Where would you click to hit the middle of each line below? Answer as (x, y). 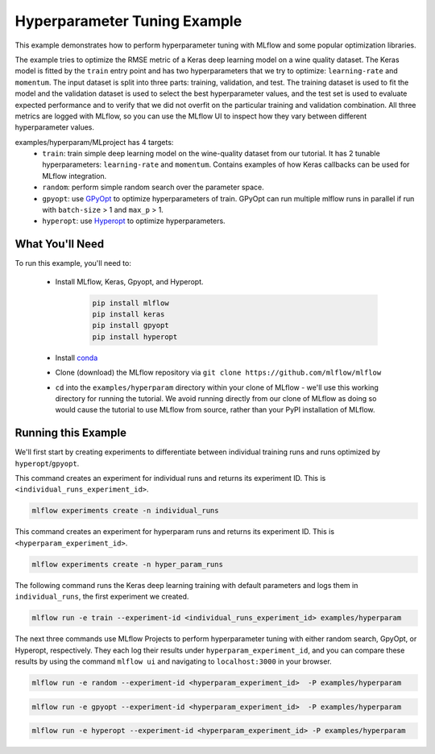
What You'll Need (60, 244)
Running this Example (70, 433)
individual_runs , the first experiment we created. (102, 597)
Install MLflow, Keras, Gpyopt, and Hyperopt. (130, 281)
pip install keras (128, 315)
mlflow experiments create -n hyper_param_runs (127, 564)
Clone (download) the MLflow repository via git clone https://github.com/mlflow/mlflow (218, 373)
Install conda (77, 358)
